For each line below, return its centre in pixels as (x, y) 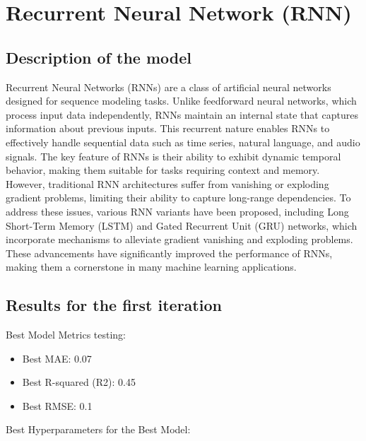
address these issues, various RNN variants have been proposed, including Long (177, 211)
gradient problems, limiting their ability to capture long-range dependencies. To (178, 198)
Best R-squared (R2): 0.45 (79, 382)
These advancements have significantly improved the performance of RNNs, (169, 253)
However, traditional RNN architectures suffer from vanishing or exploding (167, 183)
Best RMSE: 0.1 (57, 405)
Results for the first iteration (114, 305)
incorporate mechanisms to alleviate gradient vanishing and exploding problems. (179, 239)
